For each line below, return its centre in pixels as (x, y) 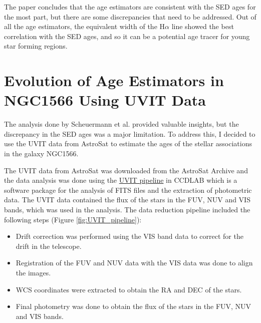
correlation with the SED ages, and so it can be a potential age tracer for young (127, 36)
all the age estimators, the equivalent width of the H (85, 26)
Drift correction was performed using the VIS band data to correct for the (129, 236)
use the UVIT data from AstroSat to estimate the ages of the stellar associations (128, 143)
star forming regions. (36, 46)
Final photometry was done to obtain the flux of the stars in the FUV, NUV (134, 306)
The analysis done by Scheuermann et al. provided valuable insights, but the (121, 124)
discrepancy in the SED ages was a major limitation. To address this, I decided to (130, 133)
